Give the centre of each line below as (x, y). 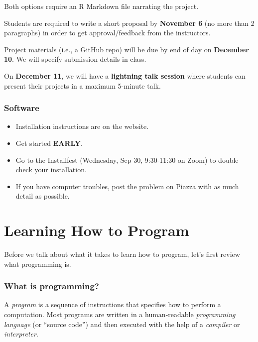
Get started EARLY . (49, 143)
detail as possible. (43, 196)
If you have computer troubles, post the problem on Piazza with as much (127, 186)
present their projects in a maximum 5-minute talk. (82, 85)
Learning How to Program (97, 230)
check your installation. (51, 170)
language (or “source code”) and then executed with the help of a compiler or (122, 324)
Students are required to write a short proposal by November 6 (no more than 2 (129, 23)
